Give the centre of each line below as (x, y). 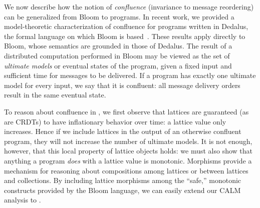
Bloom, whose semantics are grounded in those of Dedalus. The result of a (118, 46)
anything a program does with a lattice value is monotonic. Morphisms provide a (128, 160)
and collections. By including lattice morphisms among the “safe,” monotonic (123, 180)
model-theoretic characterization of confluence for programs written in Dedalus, (126, 26)
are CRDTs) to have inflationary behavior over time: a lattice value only (115, 121)
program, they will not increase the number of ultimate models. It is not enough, (128, 141)
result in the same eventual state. (55, 95)
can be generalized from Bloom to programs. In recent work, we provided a (119, 16)
